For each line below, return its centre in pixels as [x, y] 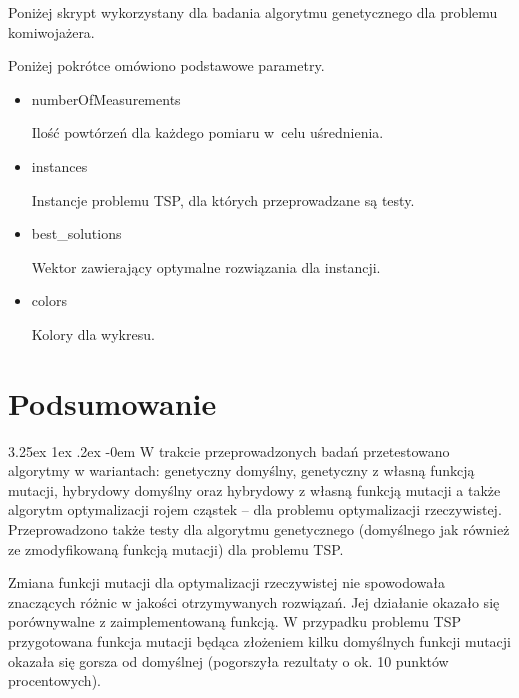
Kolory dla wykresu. [93, 333]
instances [59, 165]
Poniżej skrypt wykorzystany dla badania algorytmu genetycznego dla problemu [253, 12]
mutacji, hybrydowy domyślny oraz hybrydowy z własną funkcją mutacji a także [254, 489]
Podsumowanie [112, 402]
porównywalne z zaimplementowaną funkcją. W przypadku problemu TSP [235, 621]
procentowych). [54, 680]
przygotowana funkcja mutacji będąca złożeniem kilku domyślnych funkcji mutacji [260, 641]
